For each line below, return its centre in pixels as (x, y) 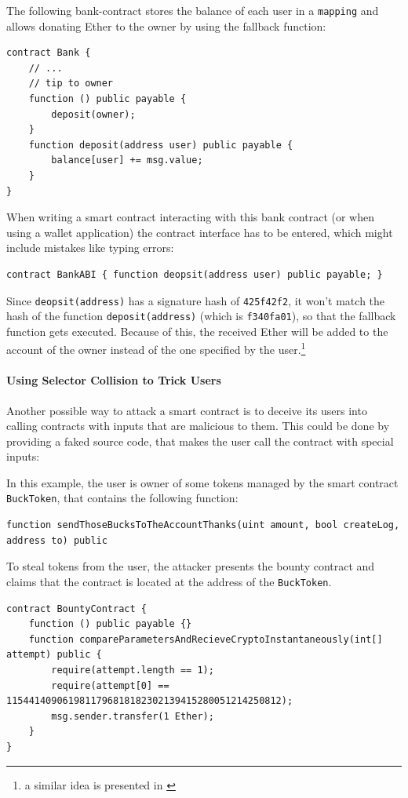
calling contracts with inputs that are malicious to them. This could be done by (198, 426)
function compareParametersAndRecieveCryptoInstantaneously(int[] (206, 639)
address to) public (57, 540)
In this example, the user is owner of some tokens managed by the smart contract (202, 482)
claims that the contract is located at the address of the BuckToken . (169, 581)
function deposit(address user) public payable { (161, 145)
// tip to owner (71, 84)
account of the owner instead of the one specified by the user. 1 (156, 348)
